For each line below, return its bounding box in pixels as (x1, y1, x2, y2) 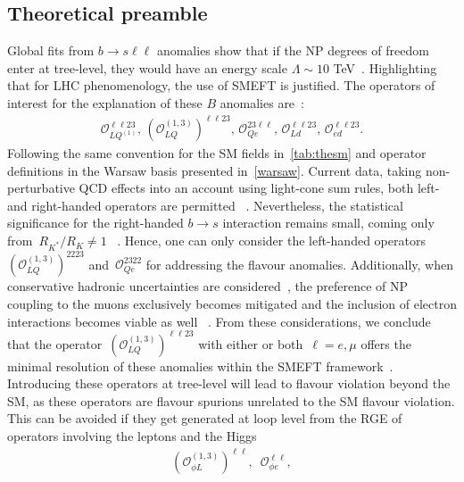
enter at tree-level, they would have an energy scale (7, 58, 287, 77)
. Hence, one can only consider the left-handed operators (117, 231, 426, 250)
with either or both (198, 334, 303, 353)
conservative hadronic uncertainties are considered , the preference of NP (7, 277, 409, 295)
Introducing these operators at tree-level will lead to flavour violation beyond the (7, 374, 451, 393)
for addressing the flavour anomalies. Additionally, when (145, 254, 453, 273)
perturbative (7, 179, 75, 197)
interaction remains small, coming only (222, 213, 435, 232)
